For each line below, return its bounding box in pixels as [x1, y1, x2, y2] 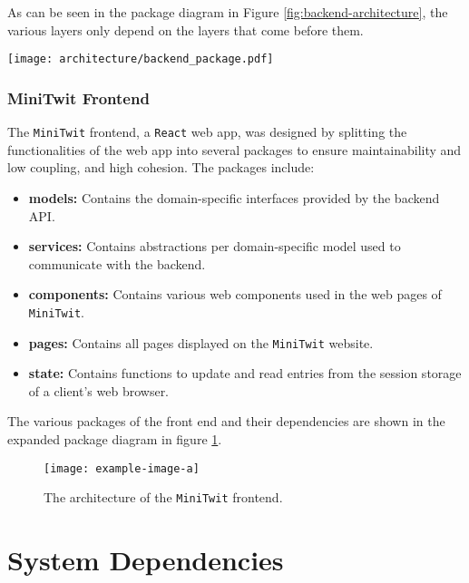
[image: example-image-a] [44, 462, 200, 475]
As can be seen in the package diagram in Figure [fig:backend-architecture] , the [7, 3, 448, 21]
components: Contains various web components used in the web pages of [28, 285, 442, 304]
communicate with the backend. [28, 254, 206, 273]
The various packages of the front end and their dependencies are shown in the [7, 412, 445, 431]
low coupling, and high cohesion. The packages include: [7, 158, 315, 177]
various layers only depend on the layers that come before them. [7, 20, 364, 39]
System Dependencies [7, 541, 284, 578]
